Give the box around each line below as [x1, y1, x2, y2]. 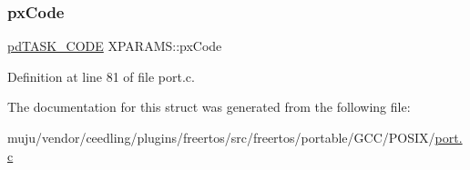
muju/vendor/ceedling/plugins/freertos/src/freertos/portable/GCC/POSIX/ [7, 128, 435, 146]
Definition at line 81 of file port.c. [7, 66, 195, 85]
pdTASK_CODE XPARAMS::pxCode [7, 36, 222, 55]
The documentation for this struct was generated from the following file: [7, 97, 411, 116]
